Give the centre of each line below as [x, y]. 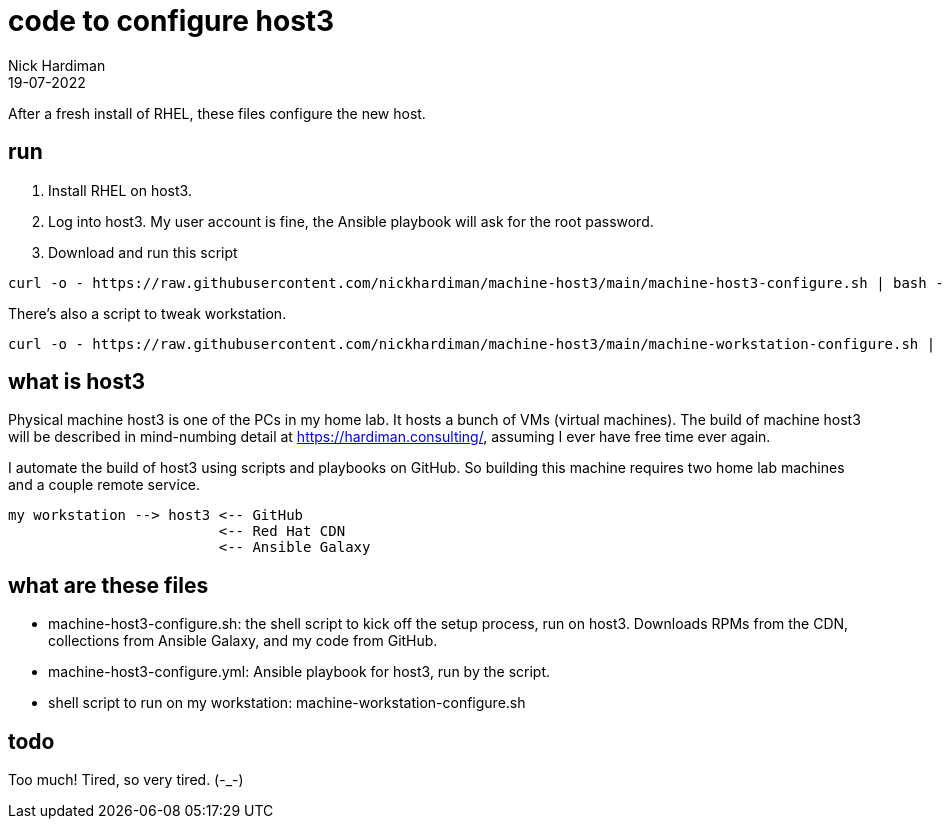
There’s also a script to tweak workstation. [147, 313]
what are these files [108, 585]
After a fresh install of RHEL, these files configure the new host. [217, 113]
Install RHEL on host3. [120, 190]
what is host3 [77, 382]
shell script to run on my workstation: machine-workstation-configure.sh [287, 703]
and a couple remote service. [104, 485]
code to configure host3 [171, 21]
